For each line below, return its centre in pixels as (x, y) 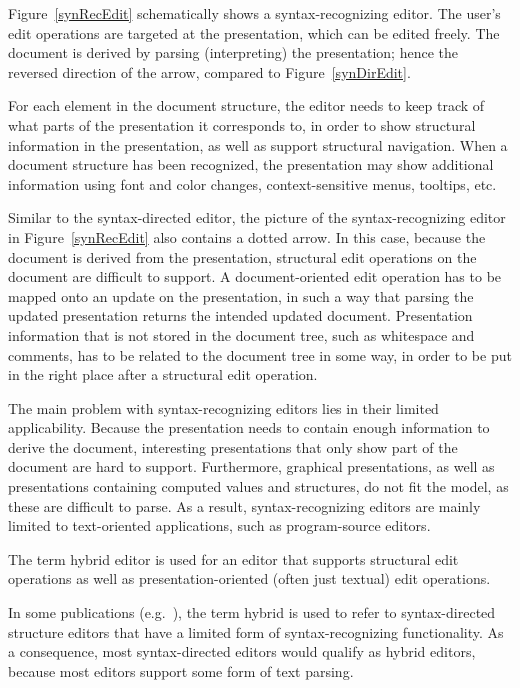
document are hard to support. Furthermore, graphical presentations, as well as (251, 466)
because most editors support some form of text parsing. (181, 670)
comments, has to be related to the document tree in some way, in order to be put (260, 354)
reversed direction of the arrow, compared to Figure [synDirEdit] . (209, 71)
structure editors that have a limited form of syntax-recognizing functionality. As (256, 631)
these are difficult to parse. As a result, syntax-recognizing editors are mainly (244, 505)
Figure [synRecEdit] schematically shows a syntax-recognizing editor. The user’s (254, 13)
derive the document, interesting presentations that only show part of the (233, 446)
